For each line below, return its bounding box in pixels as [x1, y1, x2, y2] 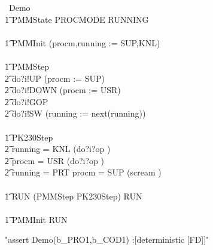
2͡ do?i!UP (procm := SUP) [5, 72, 105, 84]
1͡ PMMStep [5, 59, 50, 72]
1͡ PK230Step [5, 130, 53, 143]
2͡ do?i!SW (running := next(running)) [5, 107, 146, 120]
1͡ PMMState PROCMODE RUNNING [5, 13, 149, 25]
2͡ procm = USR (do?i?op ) [5, 154, 104, 166]
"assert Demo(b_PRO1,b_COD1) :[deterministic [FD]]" [5, 233, 209, 246]
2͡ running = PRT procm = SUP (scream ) [5, 166, 162, 178]
